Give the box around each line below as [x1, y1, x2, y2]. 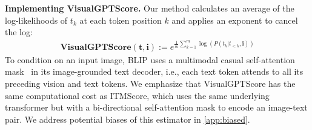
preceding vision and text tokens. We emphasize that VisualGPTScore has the [5, 77, 296, 90]
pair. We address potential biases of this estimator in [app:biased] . [5, 112, 250, 125]
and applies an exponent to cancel [171, 13, 298, 26]
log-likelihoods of [5, 13, 68, 26]
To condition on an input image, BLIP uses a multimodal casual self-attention [5, 53, 295, 66]
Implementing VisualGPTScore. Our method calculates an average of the [5, 2, 294, 14]
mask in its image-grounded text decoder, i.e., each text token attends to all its [5, 65, 304, 78]
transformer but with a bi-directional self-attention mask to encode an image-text [5, 101, 308, 114]
